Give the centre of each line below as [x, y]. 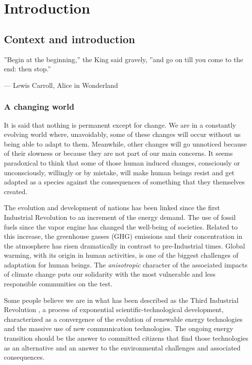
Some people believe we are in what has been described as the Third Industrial [121, 300]
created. [16, 191]
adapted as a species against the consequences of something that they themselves [125, 182]
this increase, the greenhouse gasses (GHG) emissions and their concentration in [123, 236]
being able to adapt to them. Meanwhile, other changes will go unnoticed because [125, 143]
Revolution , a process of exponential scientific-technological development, [114, 309]
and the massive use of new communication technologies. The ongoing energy [119, 328]
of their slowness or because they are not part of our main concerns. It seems [118, 153]
